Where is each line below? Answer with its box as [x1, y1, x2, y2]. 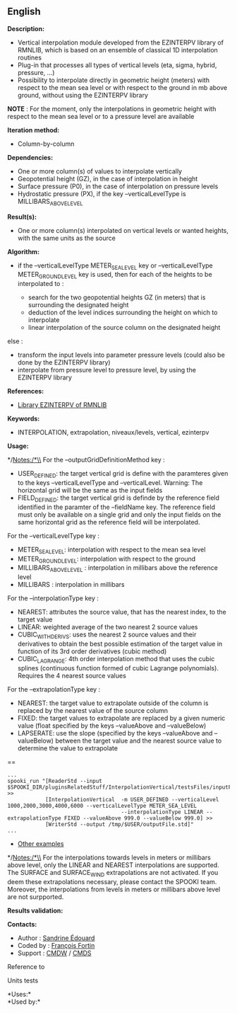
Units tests [7, 976, 39, 985]
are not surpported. [7, 892, 64, 901]
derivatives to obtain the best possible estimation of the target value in [17, 639, 223, 648]
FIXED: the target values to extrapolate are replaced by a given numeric [17, 714, 226, 722]
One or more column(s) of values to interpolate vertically [17, 166, 182, 176]
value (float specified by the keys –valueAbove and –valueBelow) [17, 721, 207, 730]
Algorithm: [7, 247, 40, 256]
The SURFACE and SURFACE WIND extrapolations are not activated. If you [7, 868, 219, 878]
